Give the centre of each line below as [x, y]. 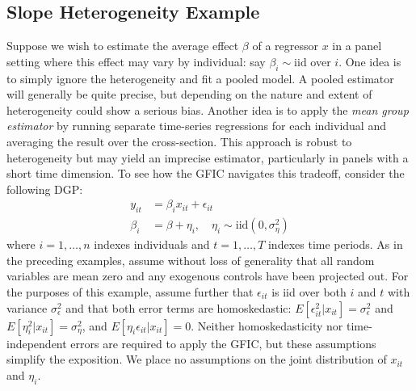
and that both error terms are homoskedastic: [179, 307]
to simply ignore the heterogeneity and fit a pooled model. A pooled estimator [200, 78]
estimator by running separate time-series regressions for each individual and [196, 126]
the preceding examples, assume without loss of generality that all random [191, 260]
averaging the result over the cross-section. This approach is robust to [179, 141]
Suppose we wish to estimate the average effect [123, 46]
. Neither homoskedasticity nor [267, 325]
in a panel [357, 46]
